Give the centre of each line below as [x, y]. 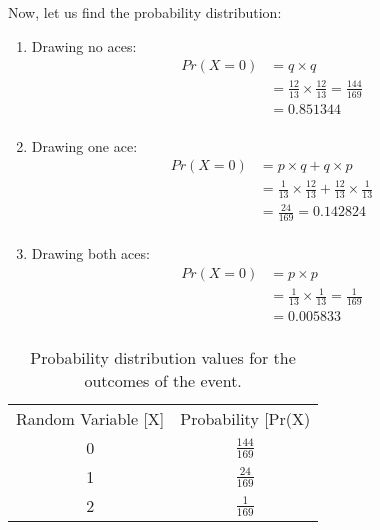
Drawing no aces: [84, 45]
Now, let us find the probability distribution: [145, 12]
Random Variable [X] [90, 419]
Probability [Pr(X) [245, 419]
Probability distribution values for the [163, 358]
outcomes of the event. [163, 381]
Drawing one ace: [84, 145]
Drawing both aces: [90, 253]
